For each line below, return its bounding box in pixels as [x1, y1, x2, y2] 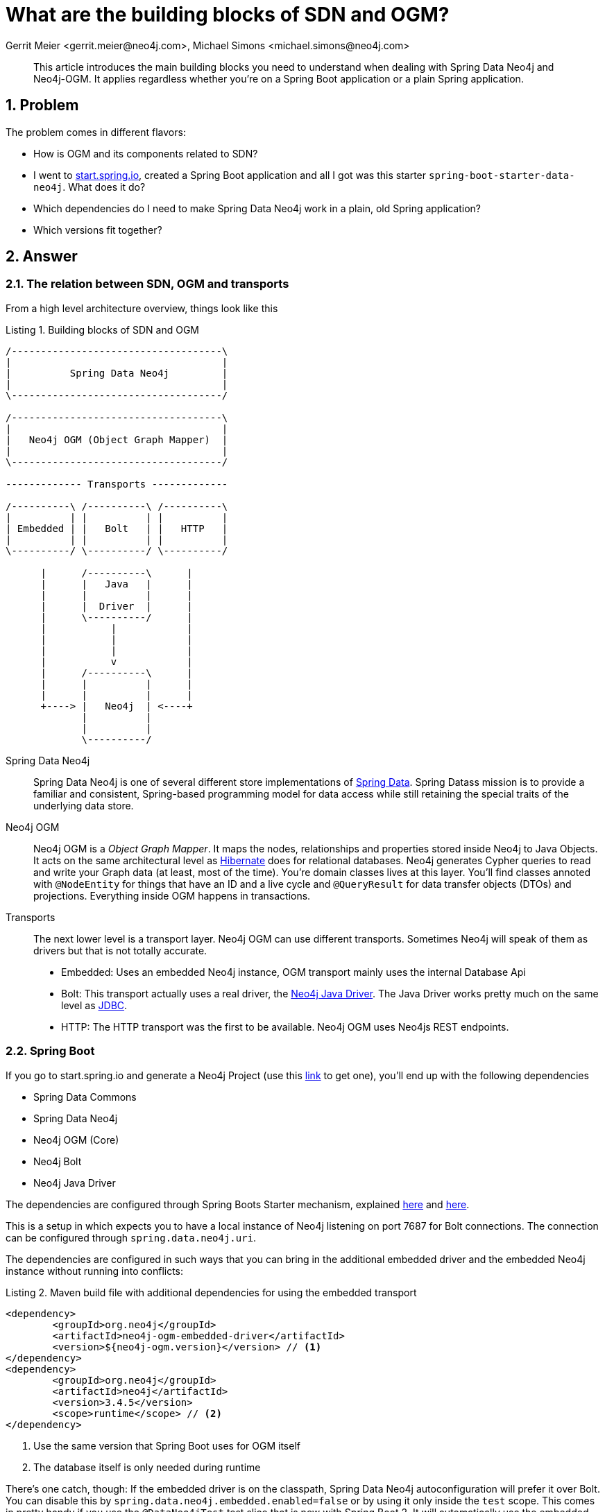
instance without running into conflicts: [6, 1264, 184, 1277]
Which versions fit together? [33, 223, 162, 236]
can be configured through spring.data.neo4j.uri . [6, 1231, 257, 1244]
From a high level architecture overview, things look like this [6, 302, 278, 314]
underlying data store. [33, 799, 134, 811]
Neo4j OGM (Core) [33, 1133, 119, 1146]
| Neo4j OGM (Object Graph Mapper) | [6, 433, 228, 445]
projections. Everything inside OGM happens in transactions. [33, 889, 311, 902]
